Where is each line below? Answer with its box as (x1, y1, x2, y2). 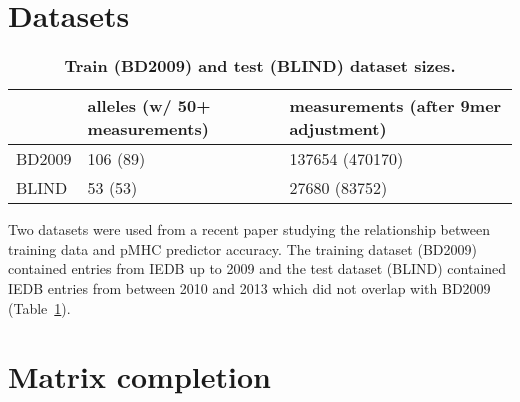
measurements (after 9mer (289, 94, 502, 118)
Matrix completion (8, 356, 271, 397)
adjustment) (289, 117, 387, 141)
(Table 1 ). (8, 297, 71, 318)
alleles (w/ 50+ (87, 94, 211, 118)
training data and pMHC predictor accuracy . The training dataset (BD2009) (8, 238, 477, 259)
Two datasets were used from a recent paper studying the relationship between (8, 219, 490, 240)
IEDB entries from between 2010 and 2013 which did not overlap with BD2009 (8, 277, 491, 298)
